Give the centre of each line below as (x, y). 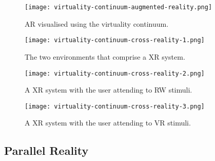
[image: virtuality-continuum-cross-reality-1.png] (115, 40)
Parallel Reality (46, 150)
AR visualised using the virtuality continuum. (97, 23)
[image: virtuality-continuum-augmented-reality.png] (119, 7)
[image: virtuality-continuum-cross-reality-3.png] (115, 106)
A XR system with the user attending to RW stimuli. (109, 90)
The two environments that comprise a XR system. (105, 56)
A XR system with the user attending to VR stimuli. (108, 123)
